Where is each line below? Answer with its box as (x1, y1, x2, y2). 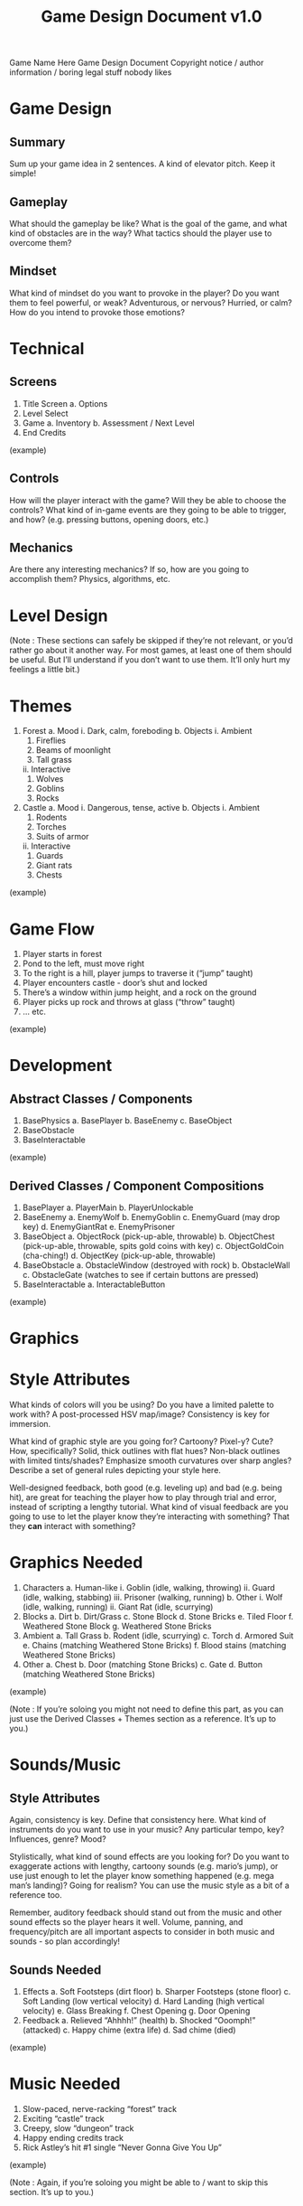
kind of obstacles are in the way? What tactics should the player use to (9, 228, 272, 239)
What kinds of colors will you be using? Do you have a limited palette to (9, 1399, 275, 1411)
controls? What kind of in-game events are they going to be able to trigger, (9, 504, 287, 515)
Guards (35, 850, 64, 861)
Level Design (9, 605, 108, 625)
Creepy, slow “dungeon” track (22, 2122, 134, 2134)
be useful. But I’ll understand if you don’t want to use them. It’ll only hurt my (9, 654, 290, 665)
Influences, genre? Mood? (9, 1834, 106, 1845)
